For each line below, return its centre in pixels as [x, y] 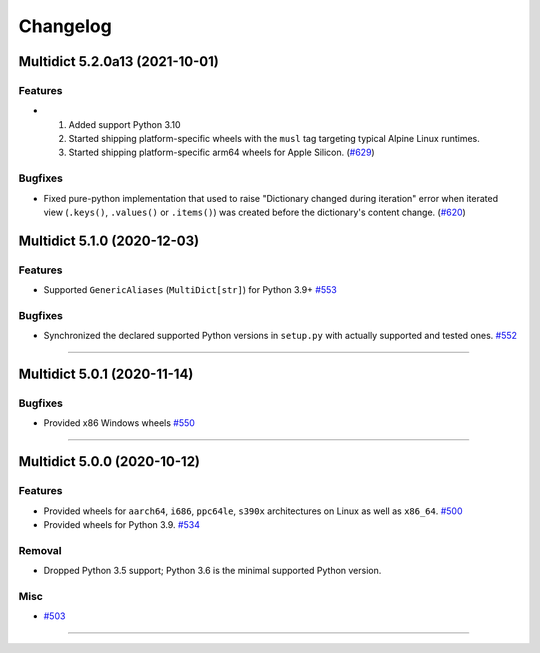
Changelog [65, 26]
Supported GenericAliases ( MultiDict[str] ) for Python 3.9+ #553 [190, 290]
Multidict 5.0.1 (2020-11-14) [106, 374]
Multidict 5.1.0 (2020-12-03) [109, 240]
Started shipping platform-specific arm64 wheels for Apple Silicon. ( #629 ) [221, 152]
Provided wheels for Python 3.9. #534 [121, 525]
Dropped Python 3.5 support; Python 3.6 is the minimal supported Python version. [212, 571]
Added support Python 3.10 [124, 124]
